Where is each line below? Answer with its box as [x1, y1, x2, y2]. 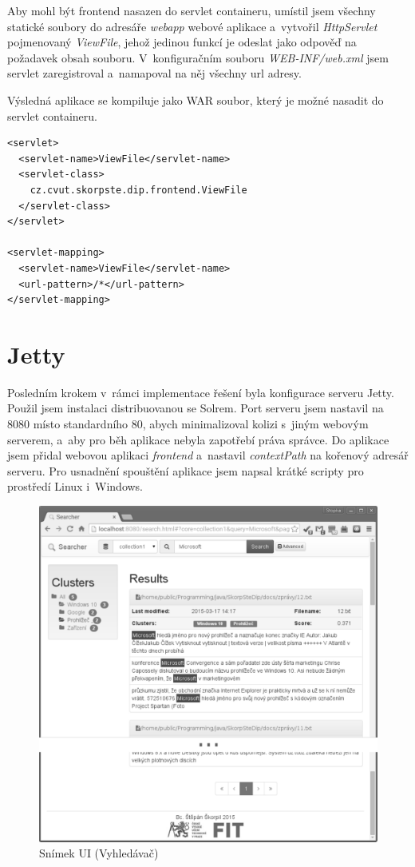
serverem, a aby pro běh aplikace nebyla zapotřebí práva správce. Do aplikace [7, 431, 389, 447]
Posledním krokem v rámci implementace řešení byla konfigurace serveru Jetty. [7, 384, 394, 400]
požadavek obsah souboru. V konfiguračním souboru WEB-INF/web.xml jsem [7, 49, 389, 66]
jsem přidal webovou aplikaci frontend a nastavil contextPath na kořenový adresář [7, 447, 409, 463]
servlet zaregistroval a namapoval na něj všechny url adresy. [7, 65, 302, 82]
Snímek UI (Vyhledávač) [39, 845, 159, 861]
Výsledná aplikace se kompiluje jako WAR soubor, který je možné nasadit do [7, 91, 384, 108]
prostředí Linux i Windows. [7, 478, 144, 495]
